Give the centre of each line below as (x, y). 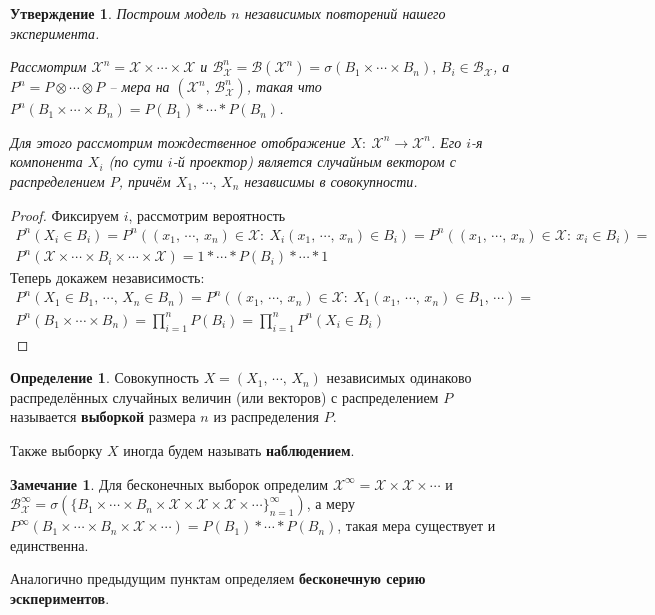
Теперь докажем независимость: (107, 277)
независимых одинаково (399, 377)
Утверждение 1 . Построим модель (118, 13)
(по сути (135, 161)
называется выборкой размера (103, 416)
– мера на (139, 86)
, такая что (284, 86)
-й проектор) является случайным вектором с (314, 161)
